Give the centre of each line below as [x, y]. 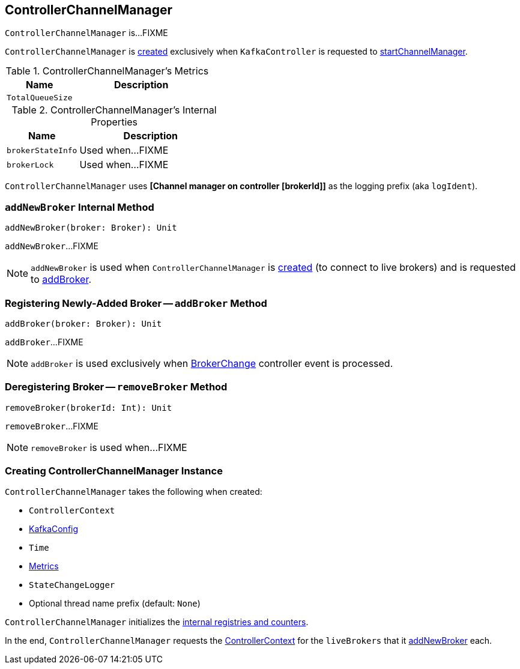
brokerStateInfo [42, 150]
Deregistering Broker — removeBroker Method [116, 387]
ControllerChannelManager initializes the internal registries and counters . [157, 622]
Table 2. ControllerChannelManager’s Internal [114, 110]
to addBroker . [61, 280]
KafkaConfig [54, 529]
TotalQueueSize [40, 98]
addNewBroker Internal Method [80, 207]
